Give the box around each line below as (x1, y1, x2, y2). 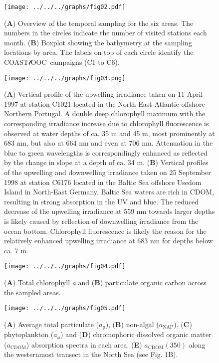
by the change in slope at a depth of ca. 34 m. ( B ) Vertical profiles (4, 157, 209, 168)
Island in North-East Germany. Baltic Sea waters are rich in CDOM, (4, 186, 215, 197)
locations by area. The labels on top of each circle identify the (4, 47, 194, 57)
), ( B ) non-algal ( (105, 319, 159, 329)
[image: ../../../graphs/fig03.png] (4, 74, 126, 82)
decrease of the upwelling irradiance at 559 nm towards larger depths (4, 206, 215, 216)
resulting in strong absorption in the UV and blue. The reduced (4, 196, 199, 206)
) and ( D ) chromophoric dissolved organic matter (60, 329, 212, 340)
